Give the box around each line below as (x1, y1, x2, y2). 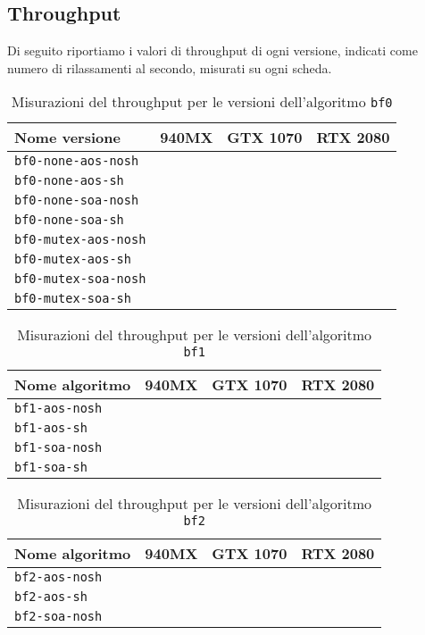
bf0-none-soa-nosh (14, 193, 139, 208)
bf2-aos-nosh (14, 570, 103, 585)
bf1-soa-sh (14, 460, 87, 475)
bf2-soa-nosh (14, 609, 103, 624)
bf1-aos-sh (14, 421, 87, 436)
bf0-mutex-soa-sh (14, 291, 131, 306)
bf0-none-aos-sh (14, 173, 124, 188)
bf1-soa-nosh (14, 440, 103, 455)
